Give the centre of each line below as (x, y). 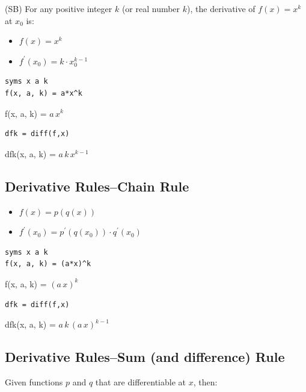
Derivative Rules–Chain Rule (97, 186)
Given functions (34, 381)
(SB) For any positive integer (59, 8)
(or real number (151, 8)
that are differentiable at (140, 381)
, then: (205, 381)
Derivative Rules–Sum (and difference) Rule (145, 357)
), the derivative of (221, 8)
